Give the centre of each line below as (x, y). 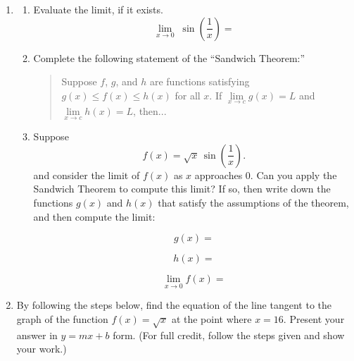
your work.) (42, 349)
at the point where (211, 319)
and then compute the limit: (94, 216)
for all (188, 95)
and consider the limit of (87, 175)
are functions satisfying (200, 81)
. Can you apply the (293, 175)
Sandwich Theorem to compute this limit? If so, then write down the (182, 189)
